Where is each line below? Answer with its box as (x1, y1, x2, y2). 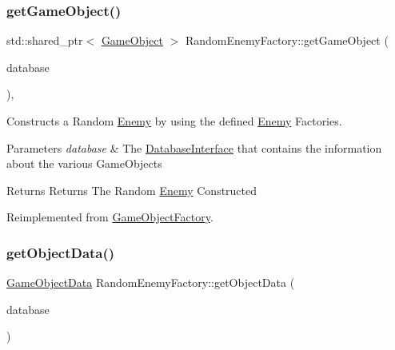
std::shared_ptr (6, 32, 83, 49)
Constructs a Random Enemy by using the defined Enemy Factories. (6, 113, 342, 129)
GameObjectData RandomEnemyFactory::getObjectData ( (6, 274, 295, 291)
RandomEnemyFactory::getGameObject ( (185, 32, 389, 49)
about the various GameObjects (6, 155, 162, 172)
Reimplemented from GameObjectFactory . (6, 209, 213, 225)
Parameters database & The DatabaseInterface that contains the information (6, 139, 382, 156)
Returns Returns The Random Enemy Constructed (6, 181, 257, 198)
